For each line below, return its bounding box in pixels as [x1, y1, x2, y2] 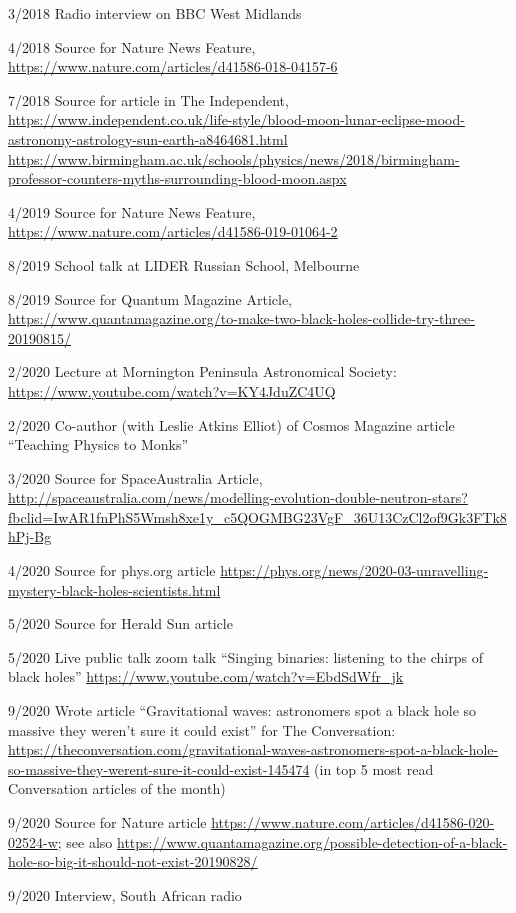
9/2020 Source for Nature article [8, 812, 207, 832]
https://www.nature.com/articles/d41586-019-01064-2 [8, 221, 338, 242]
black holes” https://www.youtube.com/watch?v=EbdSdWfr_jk [8, 666, 404, 687]
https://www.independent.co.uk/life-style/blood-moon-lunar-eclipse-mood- [8, 109, 465, 130]
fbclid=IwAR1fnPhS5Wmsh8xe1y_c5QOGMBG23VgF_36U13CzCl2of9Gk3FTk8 [8, 506, 507, 527]
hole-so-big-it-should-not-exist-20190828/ [8, 851, 258, 872]
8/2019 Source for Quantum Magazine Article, [8, 288, 293, 309]
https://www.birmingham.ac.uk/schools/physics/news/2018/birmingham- [8, 148, 460, 169]
